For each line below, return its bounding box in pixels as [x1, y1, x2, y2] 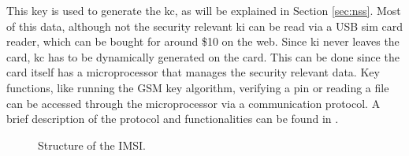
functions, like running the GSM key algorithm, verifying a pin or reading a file [6, 79, 389, 95]
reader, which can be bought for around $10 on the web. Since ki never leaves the [6, 33, 400, 50]
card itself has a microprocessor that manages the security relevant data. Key [6, 64, 380, 80]
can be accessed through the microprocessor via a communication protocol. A [6, 95, 381, 111]
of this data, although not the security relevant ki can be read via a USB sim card [6, 17, 403, 34]
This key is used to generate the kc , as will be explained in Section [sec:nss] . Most [6, 2, 401, 18]
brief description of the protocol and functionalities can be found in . [6, 110, 339, 127]
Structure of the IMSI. [38, 136, 146, 153]
